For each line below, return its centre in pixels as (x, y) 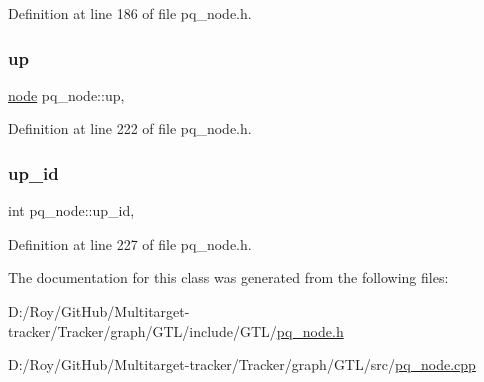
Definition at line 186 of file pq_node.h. (130, 13)
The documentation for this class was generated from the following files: (228, 277)
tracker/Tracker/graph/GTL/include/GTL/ (142, 330)
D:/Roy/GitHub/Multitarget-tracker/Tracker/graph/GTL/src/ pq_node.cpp (242, 364)
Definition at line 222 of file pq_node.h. (130, 128)
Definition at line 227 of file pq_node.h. (130, 243)
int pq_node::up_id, (71, 210)
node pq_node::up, (66, 94)
